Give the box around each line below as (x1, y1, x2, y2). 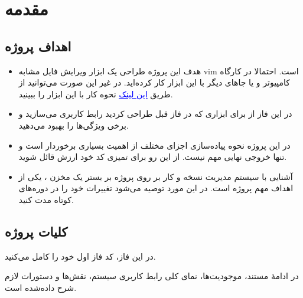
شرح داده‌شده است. (5, 281, 77, 293)
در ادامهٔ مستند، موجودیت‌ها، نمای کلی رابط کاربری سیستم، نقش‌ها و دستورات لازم (5, 270, 299, 282)
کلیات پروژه (5, 222, 68, 240)
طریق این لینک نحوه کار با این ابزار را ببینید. (18, 87, 173, 100)
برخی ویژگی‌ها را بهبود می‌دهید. (18, 119, 129, 131)
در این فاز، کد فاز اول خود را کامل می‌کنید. (5, 250, 156, 262)
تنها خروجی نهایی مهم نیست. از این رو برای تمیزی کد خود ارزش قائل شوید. (18, 150, 287, 163)
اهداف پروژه (5, 37, 71, 55)
